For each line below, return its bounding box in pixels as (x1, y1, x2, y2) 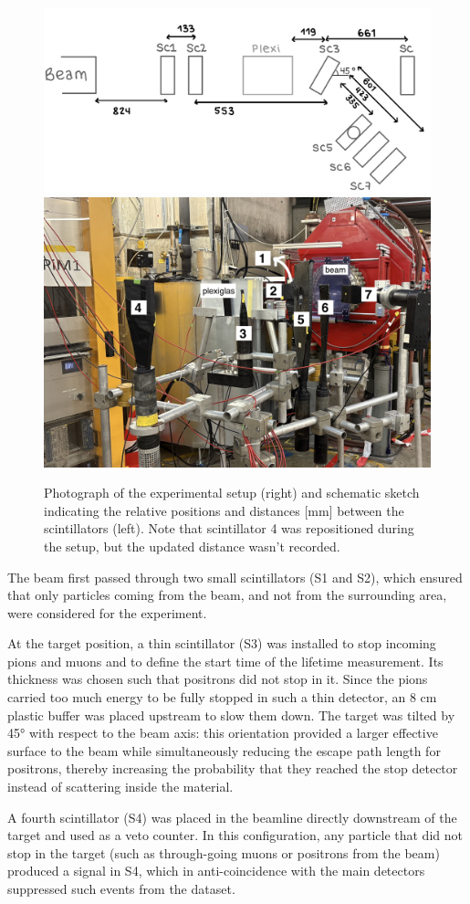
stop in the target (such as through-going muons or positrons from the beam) (7, 843, 440, 862)
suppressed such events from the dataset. (7, 879, 235, 898)
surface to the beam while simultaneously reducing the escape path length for (7, 741, 441, 760)
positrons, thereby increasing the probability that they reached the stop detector (7, 759, 458, 778)
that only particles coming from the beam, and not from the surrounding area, (7, 585, 447, 604)
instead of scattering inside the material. (7, 777, 234, 796)
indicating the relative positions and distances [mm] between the (44, 500, 404, 520)
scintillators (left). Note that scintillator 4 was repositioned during (44, 519, 414, 538)
